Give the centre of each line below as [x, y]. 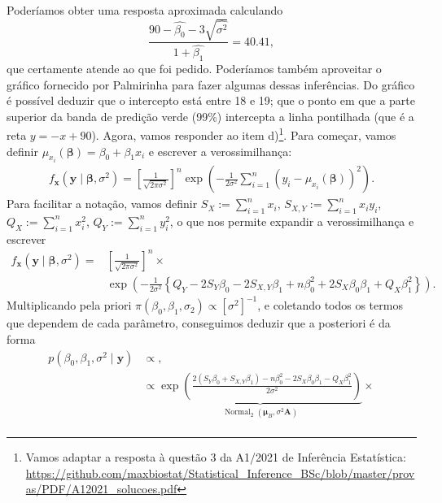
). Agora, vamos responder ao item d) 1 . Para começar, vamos [244, 134]
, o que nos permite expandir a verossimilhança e [292, 221]
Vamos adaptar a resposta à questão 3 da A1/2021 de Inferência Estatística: [216, 457]
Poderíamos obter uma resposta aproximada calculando [145, 10]
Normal [237, 412]
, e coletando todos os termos [330, 305]
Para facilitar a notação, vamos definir [102, 204]
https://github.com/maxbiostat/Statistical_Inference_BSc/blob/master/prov [220, 473]
